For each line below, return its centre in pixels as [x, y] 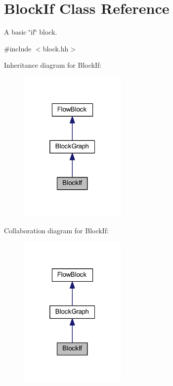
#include [18, 48]
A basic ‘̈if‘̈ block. [31, 32]
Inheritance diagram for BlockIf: [53, 65]
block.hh [56, 48]
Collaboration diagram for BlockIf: [56, 230]
